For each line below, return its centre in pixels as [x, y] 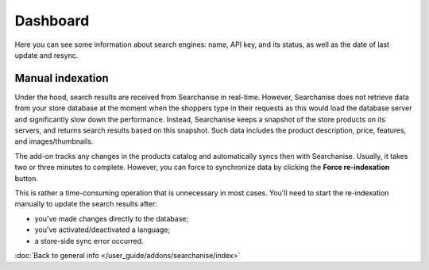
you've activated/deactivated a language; [102, 229]
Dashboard [52, 21]
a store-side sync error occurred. [89, 241]
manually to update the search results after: [86, 204]
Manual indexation [62, 78]
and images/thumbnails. [54, 141]
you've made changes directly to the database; [112, 218]
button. [27, 178]
